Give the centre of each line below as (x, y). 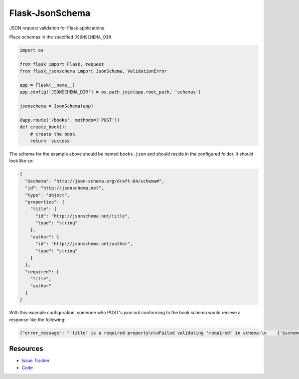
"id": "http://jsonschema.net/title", (83, 216)
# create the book (53, 134)
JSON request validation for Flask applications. (57, 28)
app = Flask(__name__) (47, 85)
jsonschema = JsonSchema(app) (57, 106)
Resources (26, 349)
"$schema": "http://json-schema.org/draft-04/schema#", (95, 181)
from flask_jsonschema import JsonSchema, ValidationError (93, 71)
